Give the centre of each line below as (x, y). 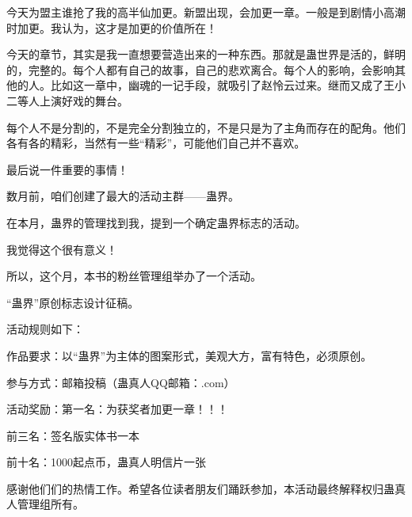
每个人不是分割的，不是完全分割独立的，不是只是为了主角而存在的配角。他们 (206, 127)
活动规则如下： (45, 329)
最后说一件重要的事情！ (67, 169)
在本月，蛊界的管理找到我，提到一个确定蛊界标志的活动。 (156, 222)
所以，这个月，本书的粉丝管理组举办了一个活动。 (134, 276)
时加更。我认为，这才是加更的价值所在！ (112, 27)
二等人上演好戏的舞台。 (67, 100)
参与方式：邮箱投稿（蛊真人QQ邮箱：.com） (121, 382)
